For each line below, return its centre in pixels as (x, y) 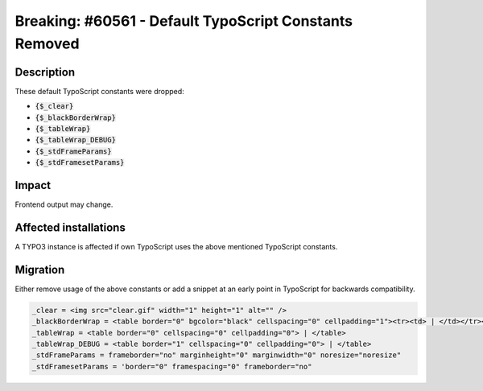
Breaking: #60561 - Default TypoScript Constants (184, 21)
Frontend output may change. (64, 204)
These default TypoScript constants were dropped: (99, 91)
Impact (33, 185)
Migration (40, 270)
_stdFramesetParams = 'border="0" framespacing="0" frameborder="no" (172, 366)
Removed (47, 43)
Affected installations (70, 227)
